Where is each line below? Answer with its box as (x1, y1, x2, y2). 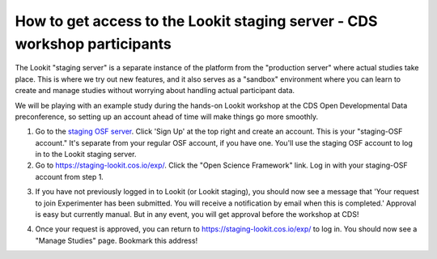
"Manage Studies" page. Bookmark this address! (35, 236, 198, 245)
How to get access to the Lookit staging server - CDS (15, 12, 378, 30)
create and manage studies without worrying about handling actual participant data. (15, 86, 295, 96)
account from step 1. (35, 172, 104, 181)
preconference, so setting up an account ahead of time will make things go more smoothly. (15, 112, 319, 121)
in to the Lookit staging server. (35, 150, 137, 159)
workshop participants (15, 35, 172, 53)
